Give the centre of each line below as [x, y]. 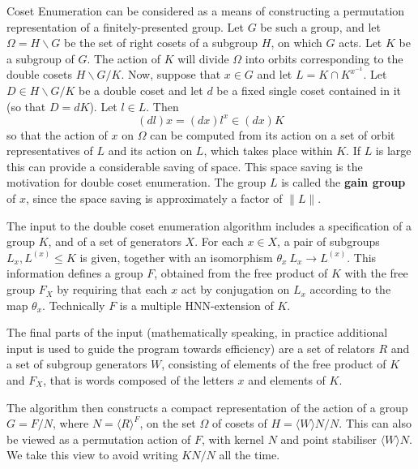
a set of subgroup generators [77, 364]
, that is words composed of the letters [139, 380]
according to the [350, 289]
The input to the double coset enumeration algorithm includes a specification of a [209, 225]
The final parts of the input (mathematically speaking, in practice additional [197, 332]
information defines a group [75, 273]
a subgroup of [41, 58]
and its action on [150, 151]
